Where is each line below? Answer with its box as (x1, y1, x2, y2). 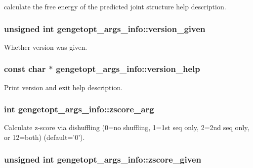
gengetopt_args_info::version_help (56, 63, 200, 75)
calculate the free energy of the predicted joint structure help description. (4, 1, 226, 11)
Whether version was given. (4, 41, 87, 52)
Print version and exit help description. (4, 82, 123, 92)
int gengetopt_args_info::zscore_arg (4, 103, 154, 115)
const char (4, 63, 46, 75)
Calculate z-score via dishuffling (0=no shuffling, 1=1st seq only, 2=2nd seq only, (4, 122, 250, 133)
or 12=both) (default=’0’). (4, 132, 85, 142)
